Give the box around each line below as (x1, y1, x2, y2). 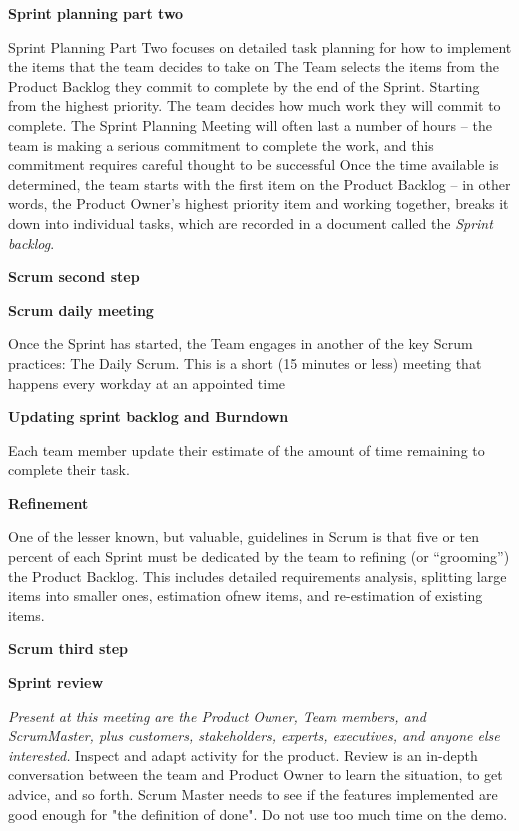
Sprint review (8, 672, 104, 693)
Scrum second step (8, 266, 140, 287)
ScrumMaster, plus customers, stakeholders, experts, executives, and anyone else (8, 725, 500, 746)
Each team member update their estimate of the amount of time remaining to (8, 439, 485, 460)
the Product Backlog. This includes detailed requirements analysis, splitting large (8, 565, 507, 586)
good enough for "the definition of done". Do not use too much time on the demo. (8, 803, 508, 824)
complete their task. (8, 459, 130, 480)
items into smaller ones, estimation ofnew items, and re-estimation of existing (8, 585, 483, 606)
